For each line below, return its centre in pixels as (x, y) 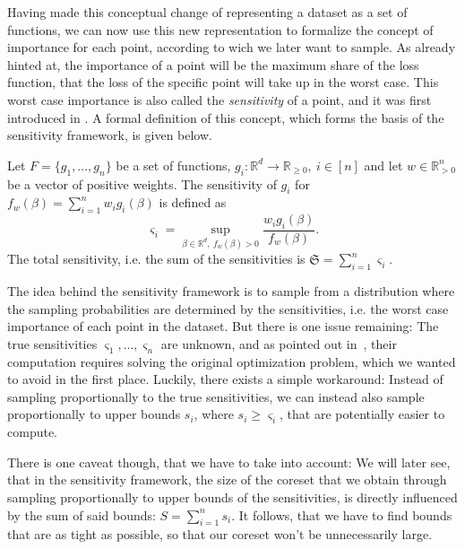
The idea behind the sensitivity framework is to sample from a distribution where (231, 291)
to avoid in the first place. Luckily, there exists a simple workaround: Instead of (225, 379)
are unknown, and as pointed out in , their (279, 343)
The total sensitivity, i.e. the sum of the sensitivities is (156, 259)
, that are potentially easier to (362, 414)
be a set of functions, (173, 165)
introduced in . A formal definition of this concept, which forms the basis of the (226, 117)
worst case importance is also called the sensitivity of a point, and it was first (220, 99)
